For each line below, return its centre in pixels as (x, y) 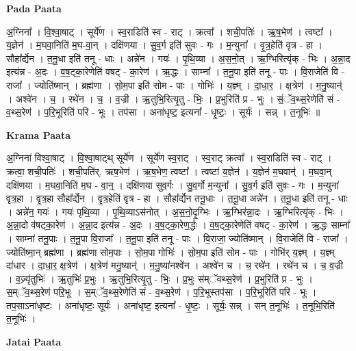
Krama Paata (38, 134)
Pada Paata (34, 8)
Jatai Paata (34, 342)
